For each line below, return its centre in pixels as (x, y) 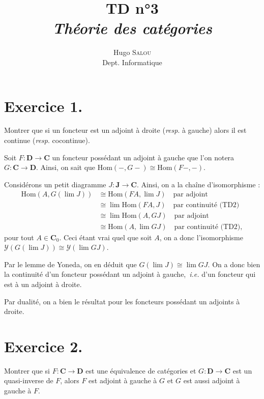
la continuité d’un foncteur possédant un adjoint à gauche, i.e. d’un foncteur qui (130, 274)
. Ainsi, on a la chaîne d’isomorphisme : (198, 184)
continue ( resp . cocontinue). (47, 140)
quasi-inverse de (29, 380)
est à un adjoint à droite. (43, 284)
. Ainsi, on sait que (66, 167)
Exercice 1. (43, 106)
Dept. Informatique (132, 62)
